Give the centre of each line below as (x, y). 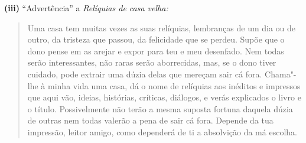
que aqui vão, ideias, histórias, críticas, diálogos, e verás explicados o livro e (164, 97)
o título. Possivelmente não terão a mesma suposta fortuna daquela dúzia (160, 108)
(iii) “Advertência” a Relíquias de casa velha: (86, 8)
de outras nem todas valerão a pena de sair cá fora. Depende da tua (150, 120)
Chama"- (281, 74)
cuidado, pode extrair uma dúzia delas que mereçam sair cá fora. (145, 74)
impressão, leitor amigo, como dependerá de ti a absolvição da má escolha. (162, 131)
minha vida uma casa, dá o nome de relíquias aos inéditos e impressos (174, 85)
